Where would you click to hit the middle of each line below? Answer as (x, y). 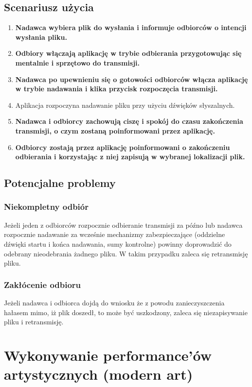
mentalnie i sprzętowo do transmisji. (78, 62)
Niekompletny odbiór (46, 207)
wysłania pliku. (41, 37)
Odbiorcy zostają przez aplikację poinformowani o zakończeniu (123, 147)
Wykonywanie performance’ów (108, 355)
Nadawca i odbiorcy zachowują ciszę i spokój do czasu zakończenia (129, 121)
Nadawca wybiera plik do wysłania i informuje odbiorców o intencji (131, 27)
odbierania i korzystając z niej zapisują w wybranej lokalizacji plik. (130, 157)
